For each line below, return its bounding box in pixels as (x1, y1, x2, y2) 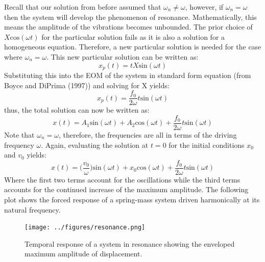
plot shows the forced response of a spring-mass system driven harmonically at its (4, 194, 260, 204)
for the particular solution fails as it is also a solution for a (41, 31, 225, 42)
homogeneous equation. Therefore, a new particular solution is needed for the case (4, 41, 261, 52)
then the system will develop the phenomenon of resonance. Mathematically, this (4, 11, 257, 22)
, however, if (185, 2, 224, 12)
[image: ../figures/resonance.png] (25, 224, 146, 231)
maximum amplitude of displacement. (25, 248, 142, 259)
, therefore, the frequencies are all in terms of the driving (58, 129, 237, 140)
